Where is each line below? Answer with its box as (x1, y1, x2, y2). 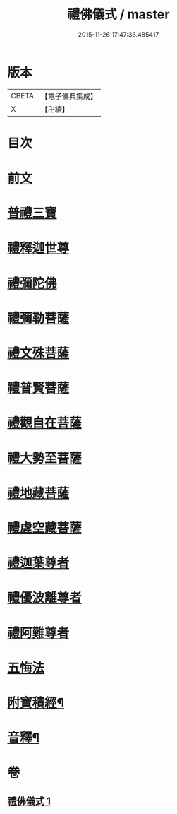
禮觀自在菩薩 (7, 415, 83, 431)
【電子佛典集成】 (40, 91, 97, 101)
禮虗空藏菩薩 (7, 520, 83, 536)
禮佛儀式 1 (7, 795, 51, 807)
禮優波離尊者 (7, 590, 83, 606)
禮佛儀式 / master (67, 6, 170, 23)
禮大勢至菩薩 (7, 450, 83, 466)
